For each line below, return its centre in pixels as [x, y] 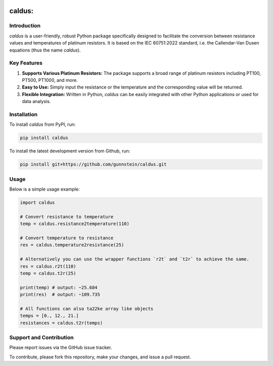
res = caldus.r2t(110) [48, 266]
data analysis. [36, 102]
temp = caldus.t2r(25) [48, 273]
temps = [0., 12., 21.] [50, 316]
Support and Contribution [41, 338]
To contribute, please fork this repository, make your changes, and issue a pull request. [100, 357]
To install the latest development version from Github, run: [70, 151]
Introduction [25, 26]
